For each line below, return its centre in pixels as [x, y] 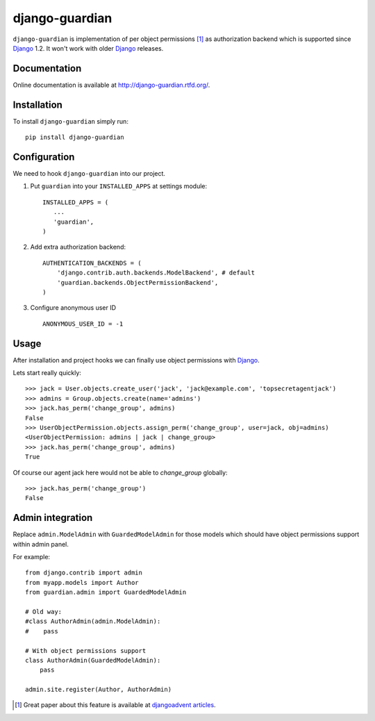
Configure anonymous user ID [73, 308]
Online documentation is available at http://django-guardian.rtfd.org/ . [111, 85]
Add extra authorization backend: [78, 247]
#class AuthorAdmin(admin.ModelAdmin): [93, 621]
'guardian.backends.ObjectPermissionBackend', [137, 282]
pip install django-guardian [75, 138]
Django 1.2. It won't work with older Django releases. [88, 48]
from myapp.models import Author [82, 582]
